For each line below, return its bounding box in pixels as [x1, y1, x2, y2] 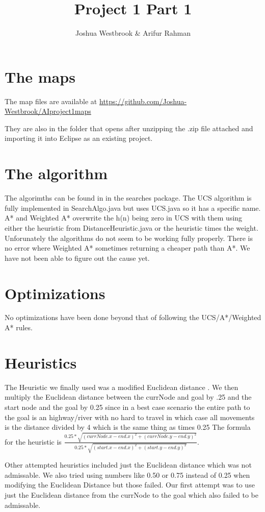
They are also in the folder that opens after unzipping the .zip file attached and [5, 123, 253, 133]
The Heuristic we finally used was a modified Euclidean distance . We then [5, 381, 238, 392]
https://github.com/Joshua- [99, 95, 187, 106]
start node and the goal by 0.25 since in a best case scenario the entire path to [5, 401, 250, 412]
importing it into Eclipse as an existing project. [5, 133, 153, 143]
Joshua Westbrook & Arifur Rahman [75, 28, 191, 38]
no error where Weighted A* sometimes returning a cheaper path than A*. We [5, 242, 250, 253]
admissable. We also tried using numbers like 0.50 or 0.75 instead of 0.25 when [5, 469, 250, 480]
